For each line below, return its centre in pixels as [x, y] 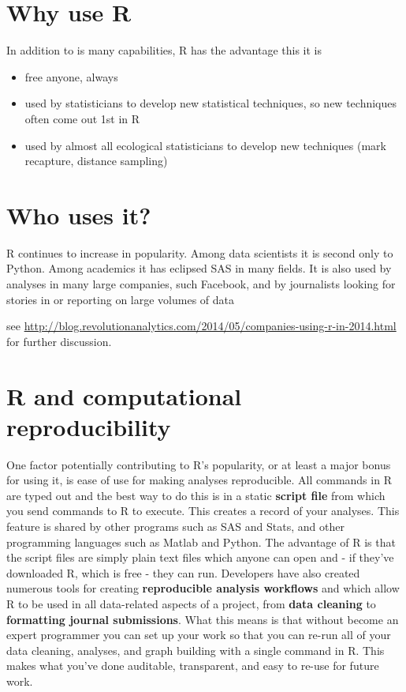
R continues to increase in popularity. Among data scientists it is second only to [200, 252]
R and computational [124, 395]
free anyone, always [71, 76]
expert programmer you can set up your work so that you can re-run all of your [199, 635]
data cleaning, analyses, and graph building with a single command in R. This [196, 650]
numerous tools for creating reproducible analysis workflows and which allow [203, 588]
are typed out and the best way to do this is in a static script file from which [196, 495]
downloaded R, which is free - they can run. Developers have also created [183, 572]
